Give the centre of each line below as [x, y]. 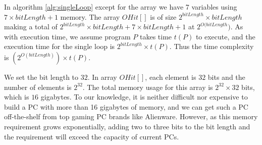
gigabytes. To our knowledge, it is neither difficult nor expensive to [144, 97]
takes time [156, 36]
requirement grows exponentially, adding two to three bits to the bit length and [127, 126]
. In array [102, 77]
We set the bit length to [41, 77]
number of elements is [38, 87]
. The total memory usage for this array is [148, 87]
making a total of [31, 27]
